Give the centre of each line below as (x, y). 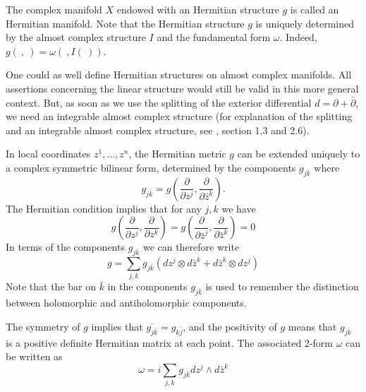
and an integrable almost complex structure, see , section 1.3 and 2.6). (158, 130)
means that (312, 326)
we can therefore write (191, 247)
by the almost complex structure (76, 37)
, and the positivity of (230, 326)
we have (239, 208)
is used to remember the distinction (282, 286)
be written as (34, 356)
